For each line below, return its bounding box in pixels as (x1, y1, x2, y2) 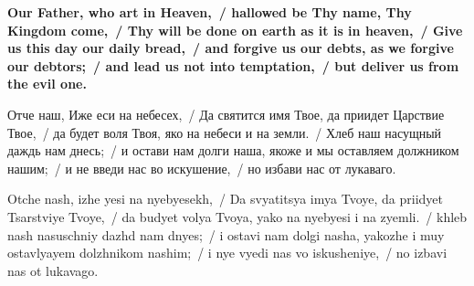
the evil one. (7, 74, 87, 93)
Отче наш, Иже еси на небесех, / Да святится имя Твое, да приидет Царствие (7, 104, 445, 123)
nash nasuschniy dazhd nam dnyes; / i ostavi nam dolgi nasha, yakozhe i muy (7, 225, 445, 244)
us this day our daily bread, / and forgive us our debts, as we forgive (7, 38, 454, 58)
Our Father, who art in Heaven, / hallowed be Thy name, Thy (7, 3, 412, 21)
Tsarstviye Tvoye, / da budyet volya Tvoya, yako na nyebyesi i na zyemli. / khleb (7, 207, 468, 226)
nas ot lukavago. (7, 260, 99, 280)
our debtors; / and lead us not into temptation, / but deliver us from (7, 56, 459, 75)
